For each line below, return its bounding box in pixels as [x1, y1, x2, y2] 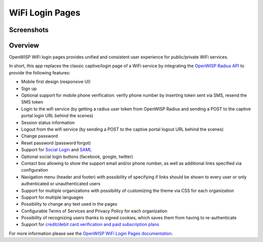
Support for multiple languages [21, 194, 84, 200]
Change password [21, 133, 58, 139]
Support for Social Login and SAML [21, 147, 92, 153]
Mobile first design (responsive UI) [21, 79, 91, 85]
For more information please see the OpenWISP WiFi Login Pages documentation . [9, 230, 173, 236]
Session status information [21, 120, 75, 125]
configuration [21, 167, 48, 173]
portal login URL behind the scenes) [21, 113, 94, 119]
